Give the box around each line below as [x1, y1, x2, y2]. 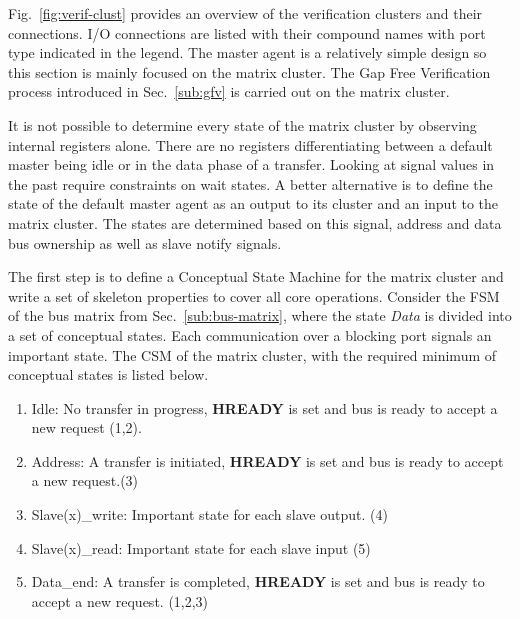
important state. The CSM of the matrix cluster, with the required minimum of [8, 344, 497, 365]
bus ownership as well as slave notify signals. [8, 232, 282, 253]
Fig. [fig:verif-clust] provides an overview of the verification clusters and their [8, 3, 483, 23]
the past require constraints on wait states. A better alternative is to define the [8, 173, 493, 194]
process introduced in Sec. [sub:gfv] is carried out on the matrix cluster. [8, 81, 450, 102]
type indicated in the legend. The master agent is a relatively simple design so [8, 42, 487, 63]
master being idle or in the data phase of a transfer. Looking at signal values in [8, 154, 495, 175]
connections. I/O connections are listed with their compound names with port [8, 22, 486, 43]
